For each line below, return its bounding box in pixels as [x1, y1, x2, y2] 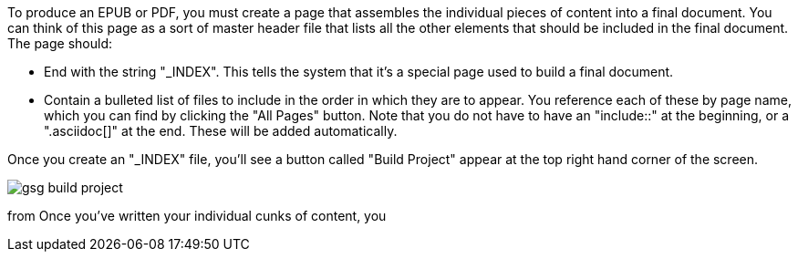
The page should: [7, 36, 113, 51]
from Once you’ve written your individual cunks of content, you [7, 208, 387, 223]
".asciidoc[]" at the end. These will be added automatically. [44, 123, 398, 139]
